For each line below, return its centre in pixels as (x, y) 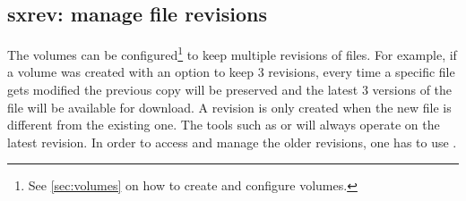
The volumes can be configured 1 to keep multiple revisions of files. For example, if (232, 53)
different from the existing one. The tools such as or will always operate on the (224, 125)
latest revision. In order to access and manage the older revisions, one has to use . (232, 142)
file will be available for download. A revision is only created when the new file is (229, 107)
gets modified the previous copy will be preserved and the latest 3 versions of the (230, 90)
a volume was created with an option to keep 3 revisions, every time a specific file (231, 72)
